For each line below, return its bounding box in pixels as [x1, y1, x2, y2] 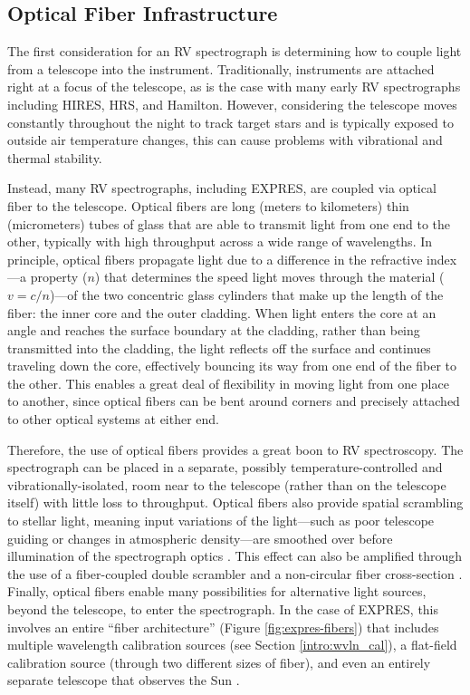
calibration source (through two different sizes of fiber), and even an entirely [7, 652, 431, 671]
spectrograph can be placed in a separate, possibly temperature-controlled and [7, 458, 443, 477]
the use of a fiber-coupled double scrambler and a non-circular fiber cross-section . [7, 564, 463, 583]
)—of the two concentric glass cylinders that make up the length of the [49, 285, 444, 304]
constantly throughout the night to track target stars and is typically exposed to [7, 112, 454, 131]
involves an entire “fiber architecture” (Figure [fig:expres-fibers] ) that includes [7, 617, 439, 636]
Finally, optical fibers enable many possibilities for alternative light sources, [7, 582, 427, 601]
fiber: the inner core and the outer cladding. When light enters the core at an [7, 303, 436, 322]
